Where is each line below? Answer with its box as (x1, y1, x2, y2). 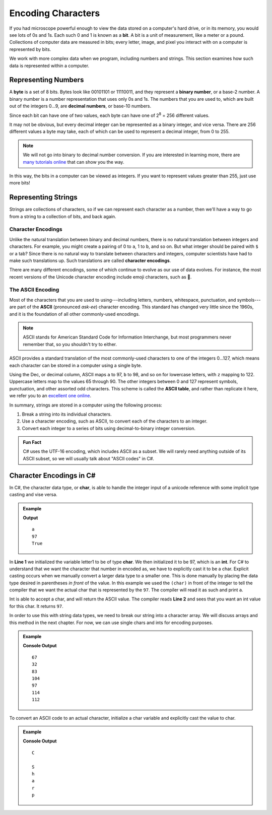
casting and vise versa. (9, 492, 57, 498)
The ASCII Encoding (9, 286, 59, 293)
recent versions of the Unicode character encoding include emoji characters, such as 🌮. (9, 274, 192, 280)
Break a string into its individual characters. (22, 411, 112, 417)
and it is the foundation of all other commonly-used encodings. (9, 311, 140, 317)
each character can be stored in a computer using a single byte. (9, 362, 142, 368)
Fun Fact (23, 439, 41, 445)
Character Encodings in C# (9, 471, 96, 480)
